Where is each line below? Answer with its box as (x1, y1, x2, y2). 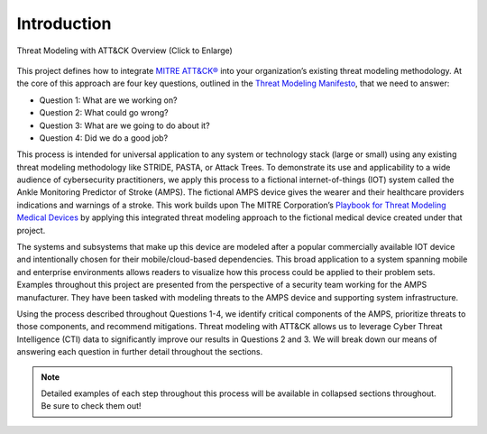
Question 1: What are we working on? (39, 95, 178, 106)
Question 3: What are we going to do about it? (39, 120, 211, 131)
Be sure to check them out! (41, 401, 142, 411)
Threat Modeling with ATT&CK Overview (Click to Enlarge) (16, 45, 234, 56)
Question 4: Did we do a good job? (39, 132, 169, 143)
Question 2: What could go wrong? (39, 107, 169, 118)
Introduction (16, 14, 112, 33)
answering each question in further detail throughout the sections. (16, 346, 263, 357)
